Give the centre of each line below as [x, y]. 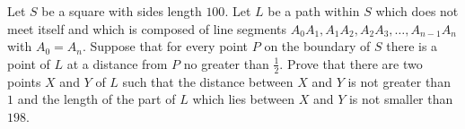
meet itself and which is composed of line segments [147, 28]
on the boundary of [317, 46]
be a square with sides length [122, 11]
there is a [412, 46]
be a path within [314, 11]
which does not [417, 11]
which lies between [243, 99]
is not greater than [399, 81]
